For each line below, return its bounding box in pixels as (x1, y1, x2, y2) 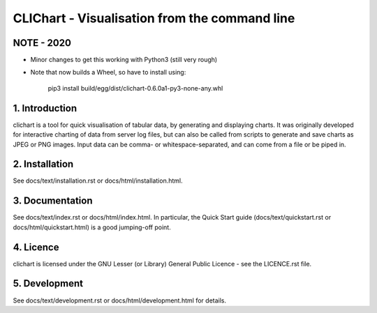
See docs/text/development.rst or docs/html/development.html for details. (13, 296, 227, 305)
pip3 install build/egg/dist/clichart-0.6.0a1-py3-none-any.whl (47, 84, 223, 92)
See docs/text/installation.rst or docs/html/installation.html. (13, 176, 183, 185)
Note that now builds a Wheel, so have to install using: (30, 68, 186, 77)
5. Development (13, 277, 84, 289)
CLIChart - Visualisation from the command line (13, 10, 295, 26)
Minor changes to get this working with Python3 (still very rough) (30, 56, 218, 64)
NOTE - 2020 (13, 37, 71, 49)
